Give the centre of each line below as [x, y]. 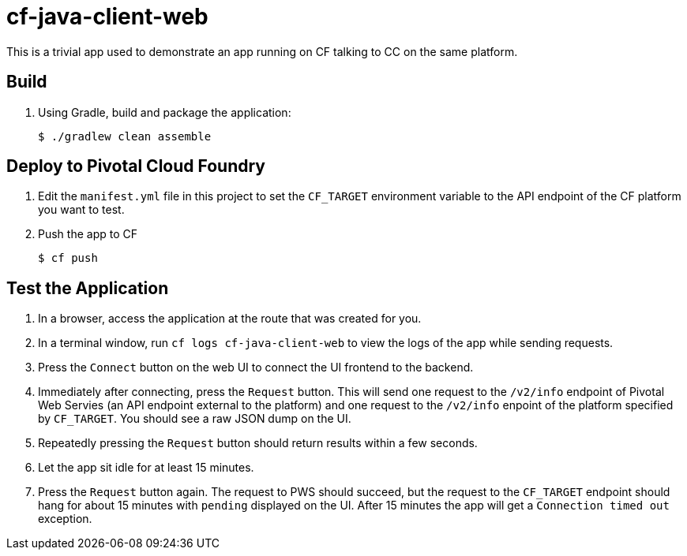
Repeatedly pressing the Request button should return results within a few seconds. [258, 443]
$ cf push [68, 258]
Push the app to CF [88, 234]
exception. [65, 519]
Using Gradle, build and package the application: [165, 112]
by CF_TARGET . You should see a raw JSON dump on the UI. [195, 419]
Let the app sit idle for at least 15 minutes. [146, 468]
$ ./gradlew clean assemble [125, 136]
